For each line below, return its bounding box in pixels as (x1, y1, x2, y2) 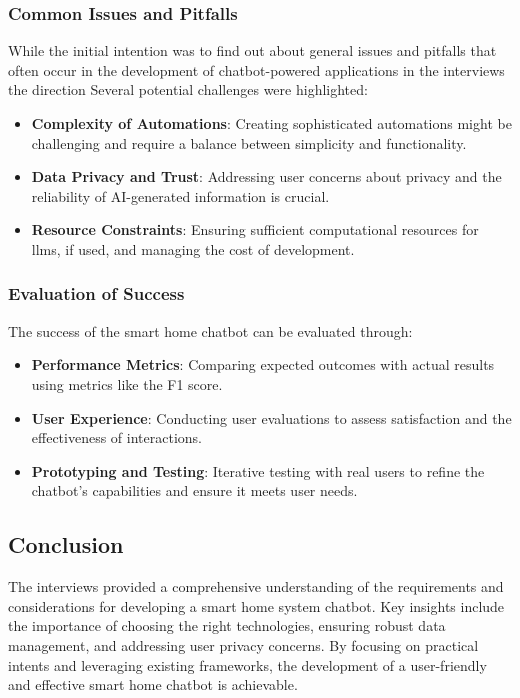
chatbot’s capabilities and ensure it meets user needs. (31, 480, 358, 501)
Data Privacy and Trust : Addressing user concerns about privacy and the (31, 166, 502, 187)
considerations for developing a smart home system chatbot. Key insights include (8, 595, 505, 616)
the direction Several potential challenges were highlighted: (8, 79, 368, 100)
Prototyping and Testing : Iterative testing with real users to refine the (31, 460, 485, 481)
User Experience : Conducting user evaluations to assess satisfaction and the (31, 407, 512, 428)
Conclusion (8, 529, 124, 560)
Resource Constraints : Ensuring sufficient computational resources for (31, 219, 479, 240)
